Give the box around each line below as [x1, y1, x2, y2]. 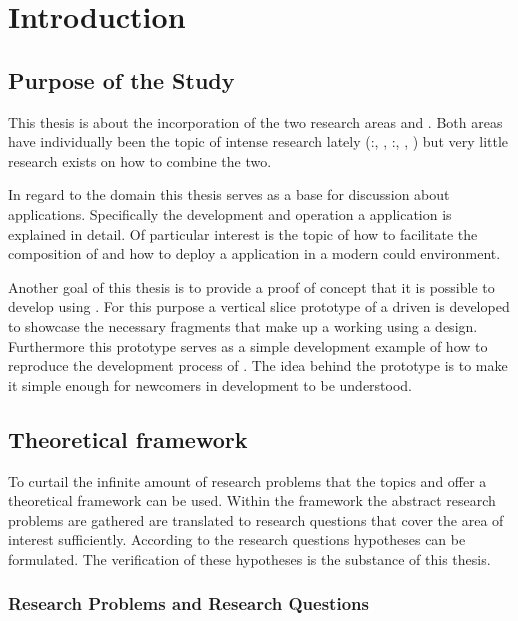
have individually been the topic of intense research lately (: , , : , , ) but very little [8, 131, 509, 152]
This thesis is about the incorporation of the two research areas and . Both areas [8, 111, 503, 132]
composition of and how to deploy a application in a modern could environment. [8, 243, 501, 264]
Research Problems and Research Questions [8, 591, 369, 616]
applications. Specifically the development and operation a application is [8, 203, 452, 224]
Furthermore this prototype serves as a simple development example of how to [8, 335, 488, 356]
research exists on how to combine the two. [8, 150, 272, 171]
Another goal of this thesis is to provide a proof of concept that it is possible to [8, 276, 495, 297]
